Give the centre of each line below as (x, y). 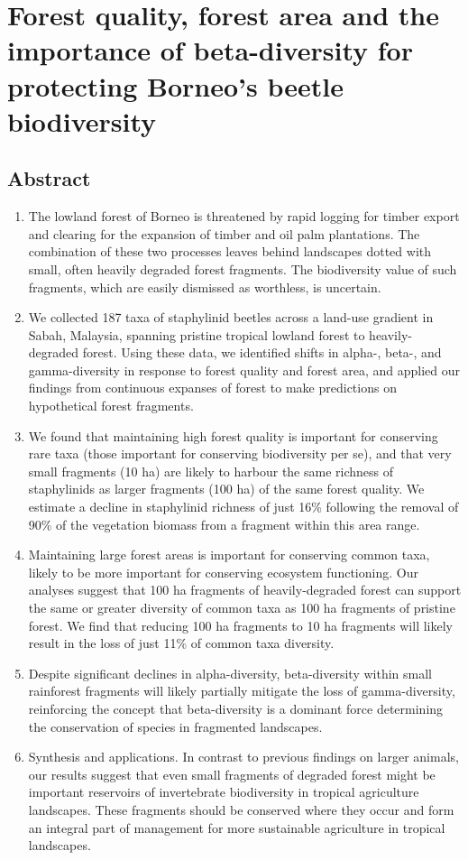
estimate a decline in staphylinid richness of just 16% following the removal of (243, 507)
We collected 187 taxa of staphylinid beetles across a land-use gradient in (231, 317)
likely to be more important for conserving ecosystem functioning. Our (223, 572)
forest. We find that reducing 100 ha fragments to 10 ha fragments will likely (240, 625)
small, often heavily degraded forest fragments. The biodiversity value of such (243, 268)
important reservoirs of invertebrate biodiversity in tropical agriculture (224, 792)
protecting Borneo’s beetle (175, 85)
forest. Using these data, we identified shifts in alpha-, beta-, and (262, 352)
